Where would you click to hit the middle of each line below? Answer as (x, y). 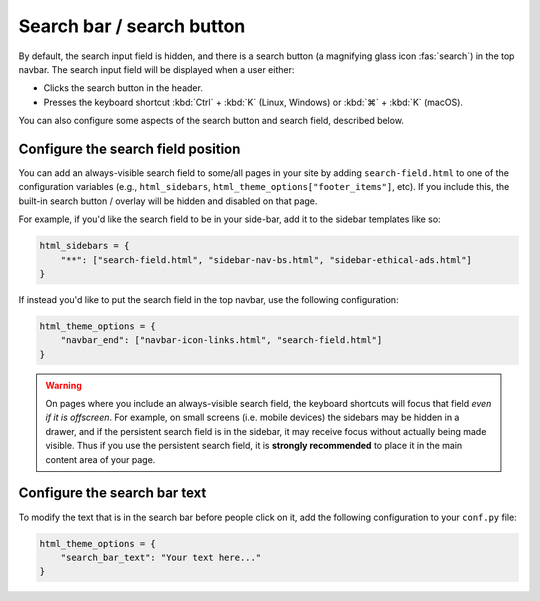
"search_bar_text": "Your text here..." (161, 557)
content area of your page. (100, 459)
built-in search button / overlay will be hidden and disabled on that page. (168, 201)
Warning (63, 385)
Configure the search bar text (112, 493)
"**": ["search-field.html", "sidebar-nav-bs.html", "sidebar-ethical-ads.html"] (266, 259)
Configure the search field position (129, 148)
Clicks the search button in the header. (123, 88)
